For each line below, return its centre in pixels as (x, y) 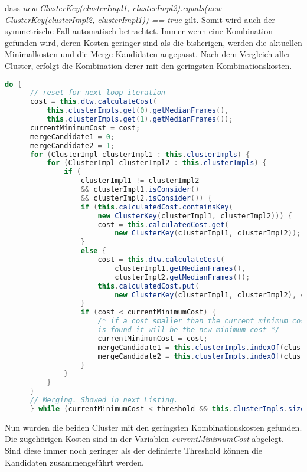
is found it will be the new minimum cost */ (189, 330)
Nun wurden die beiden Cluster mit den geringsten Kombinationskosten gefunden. (153, 427)
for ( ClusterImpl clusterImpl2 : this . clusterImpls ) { (157, 163)
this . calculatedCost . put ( (148, 286)
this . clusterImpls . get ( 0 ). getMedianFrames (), (138, 111)
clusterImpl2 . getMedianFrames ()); (182, 277)
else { (93, 251)
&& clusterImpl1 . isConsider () (140, 190)
